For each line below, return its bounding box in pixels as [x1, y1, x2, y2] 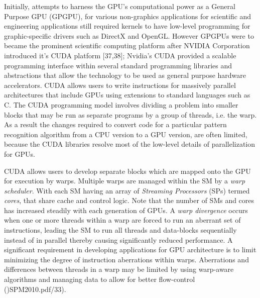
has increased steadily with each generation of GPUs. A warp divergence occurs [4, 205, 248, 215]
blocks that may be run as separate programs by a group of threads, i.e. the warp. [4, 109, 257, 120]
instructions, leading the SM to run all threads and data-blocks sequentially [4, 225, 237, 235]
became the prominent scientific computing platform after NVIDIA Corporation [4, 40, 250, 51]
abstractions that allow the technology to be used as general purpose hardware [4, 70, 246, 80]
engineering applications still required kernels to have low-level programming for [4, 21, 250, 31]
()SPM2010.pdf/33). [4, 283, 66, 294]
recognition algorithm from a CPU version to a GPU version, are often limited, [4, 129, 247, 139]
